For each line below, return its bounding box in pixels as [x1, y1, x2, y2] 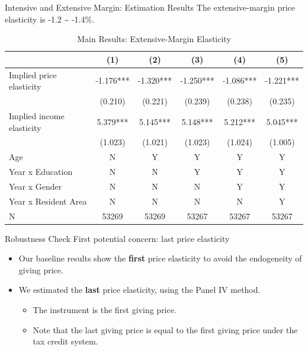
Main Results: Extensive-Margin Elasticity [77, 33, 231, 45]
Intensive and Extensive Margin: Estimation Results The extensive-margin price [5, 1, 296, 13]
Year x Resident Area [9, 194, 87, 207]
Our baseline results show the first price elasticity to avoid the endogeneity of [18, 252, 302, 264]
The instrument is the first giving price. [33, 304, 177, 316]
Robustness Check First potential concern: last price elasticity [5, 232, 230, 244]
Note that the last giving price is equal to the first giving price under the [33, 323, 298, 336]
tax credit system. [33, 335, 98, 347]
